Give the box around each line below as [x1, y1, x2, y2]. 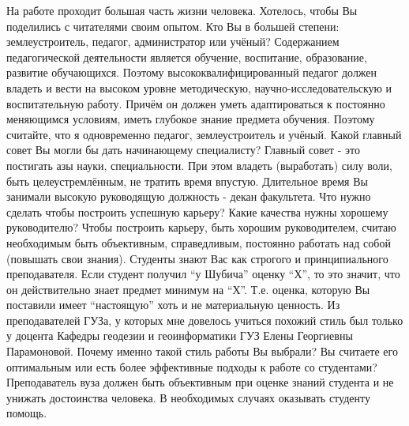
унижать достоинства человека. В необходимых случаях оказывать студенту [6, 389, 370, 405]
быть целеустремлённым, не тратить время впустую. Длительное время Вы [6, 172, 368, 189]
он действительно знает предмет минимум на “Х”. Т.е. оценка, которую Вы [6, 281, 370, 297]
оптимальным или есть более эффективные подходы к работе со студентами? [6, 358, 377, 375]
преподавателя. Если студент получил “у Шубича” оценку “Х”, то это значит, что [6, 266, 400, 282]
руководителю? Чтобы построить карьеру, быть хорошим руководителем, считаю [6, 219, 396, 236]
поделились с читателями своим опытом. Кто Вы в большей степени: [6, 17, 340, 34]
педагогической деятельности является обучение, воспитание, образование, [6, 48, 367, 65]
